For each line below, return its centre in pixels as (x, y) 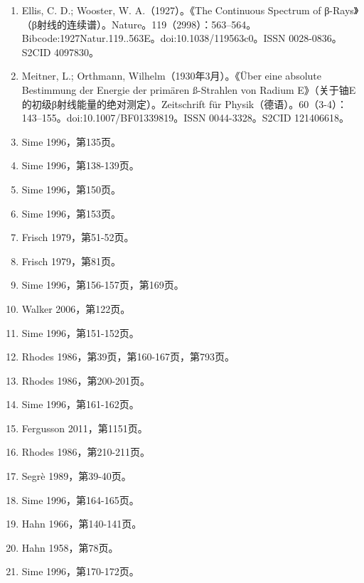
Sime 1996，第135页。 (71, 141)
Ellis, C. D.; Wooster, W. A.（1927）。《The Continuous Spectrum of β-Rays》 (190, 10)
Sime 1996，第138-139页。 (80, 165)
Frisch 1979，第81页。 (71, 261)
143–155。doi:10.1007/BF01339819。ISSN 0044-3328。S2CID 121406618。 (186, 118)
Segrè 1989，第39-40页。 (76, 476)
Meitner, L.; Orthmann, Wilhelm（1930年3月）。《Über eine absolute (171, 76)
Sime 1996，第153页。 (71, 213)
